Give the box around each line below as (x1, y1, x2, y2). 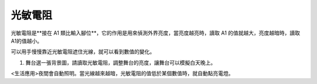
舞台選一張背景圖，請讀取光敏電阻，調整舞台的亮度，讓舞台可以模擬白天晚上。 (25, 59, 216, 66)
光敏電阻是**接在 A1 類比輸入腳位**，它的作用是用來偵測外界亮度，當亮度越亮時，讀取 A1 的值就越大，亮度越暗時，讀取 (11, 29, 301, 36)
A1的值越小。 (11, 37, 42, 44)
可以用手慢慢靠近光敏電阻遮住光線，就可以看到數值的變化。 (11, 48, 155, 55)
